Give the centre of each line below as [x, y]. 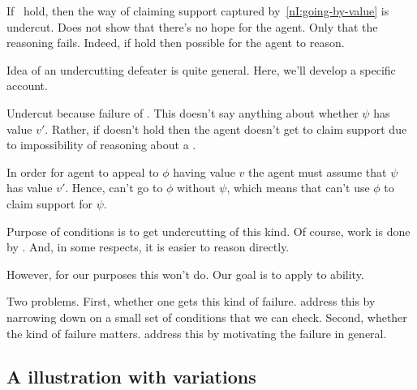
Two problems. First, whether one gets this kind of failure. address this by [191, 301]
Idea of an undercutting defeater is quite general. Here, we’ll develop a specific [201, 69]
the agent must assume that [318, 171]
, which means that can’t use [298, 188]
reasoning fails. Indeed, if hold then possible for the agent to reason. [176, 43]
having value [204, 171]
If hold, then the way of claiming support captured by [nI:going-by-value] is [198, 11]
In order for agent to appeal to [83, 171]
